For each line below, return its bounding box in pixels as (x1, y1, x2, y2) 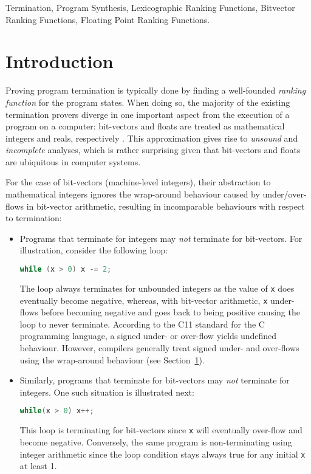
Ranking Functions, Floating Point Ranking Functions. (5, 13, 210, 26)
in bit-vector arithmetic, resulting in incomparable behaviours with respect (26, 199, 305, 212)
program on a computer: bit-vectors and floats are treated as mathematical (5, 120, 285, 132)
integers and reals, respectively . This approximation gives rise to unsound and (5, 131, 298, 144)
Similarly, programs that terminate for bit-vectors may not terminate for (19, 374, 290, 386)
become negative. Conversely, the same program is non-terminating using (19, 435, 292, 448)
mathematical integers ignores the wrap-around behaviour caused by (5, 188, 260, 201)
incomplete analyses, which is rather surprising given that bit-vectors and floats (5, 143, 301, 156)
